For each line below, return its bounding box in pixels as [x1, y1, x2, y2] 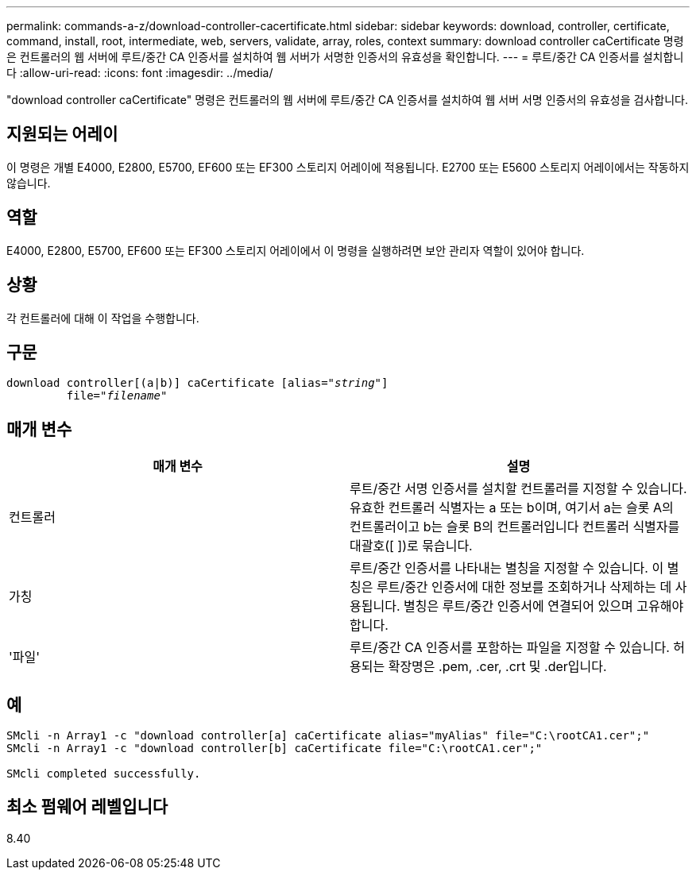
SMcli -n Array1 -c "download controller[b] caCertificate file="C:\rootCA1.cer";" [6, 742, 543, 755]
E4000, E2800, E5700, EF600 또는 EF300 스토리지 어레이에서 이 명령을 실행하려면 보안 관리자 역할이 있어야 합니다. [6, 243, 585, 257]
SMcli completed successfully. [6, 767, 201, 781]
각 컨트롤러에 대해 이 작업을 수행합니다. [6, 311, 199, 325]
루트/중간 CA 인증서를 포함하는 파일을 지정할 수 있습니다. [350, 639, 670, 656]
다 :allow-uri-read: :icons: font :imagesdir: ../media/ [6, 66, 273, 79]
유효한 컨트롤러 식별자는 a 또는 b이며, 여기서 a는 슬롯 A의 [350, 500, 674, 516]
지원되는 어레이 [6, 124, 118, 145]
